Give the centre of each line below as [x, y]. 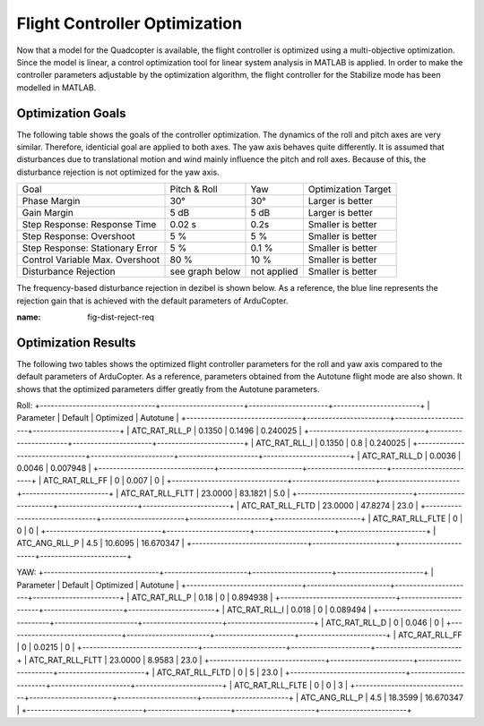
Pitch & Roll [194, 190]
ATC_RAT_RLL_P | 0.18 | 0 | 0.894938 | [202, 597]
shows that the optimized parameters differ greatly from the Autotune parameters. [168, 389]
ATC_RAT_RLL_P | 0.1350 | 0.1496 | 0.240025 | [216, 431]
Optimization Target [350, 190]
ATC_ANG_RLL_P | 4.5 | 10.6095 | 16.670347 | [100, 543]
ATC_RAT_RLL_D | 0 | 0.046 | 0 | [385, 622]
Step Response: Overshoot [78, 236]
